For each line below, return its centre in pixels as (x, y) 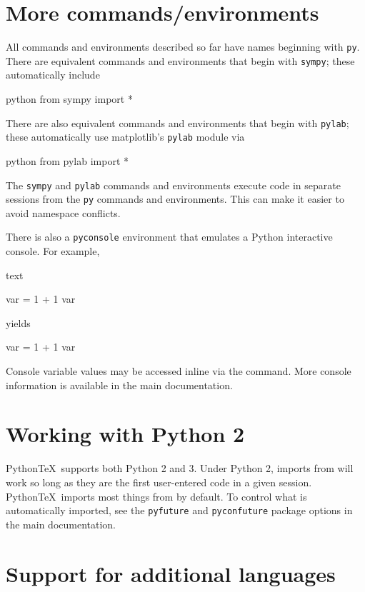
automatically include (53, 75)
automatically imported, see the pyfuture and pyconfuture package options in (179, 510)
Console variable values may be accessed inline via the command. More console (179, 371)
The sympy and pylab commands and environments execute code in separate (173, 185)
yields (18, 322)
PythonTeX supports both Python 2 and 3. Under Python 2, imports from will (180, 468)
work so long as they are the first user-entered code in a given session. (159, 482)
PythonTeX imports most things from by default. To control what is (156, 496)
